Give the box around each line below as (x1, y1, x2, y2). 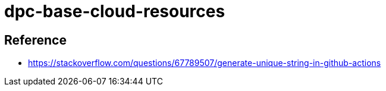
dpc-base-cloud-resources (4, 1, 225, 21)
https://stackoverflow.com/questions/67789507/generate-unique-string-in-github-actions (28, 58, 381, 68)
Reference (4, 32, 67, 48)
